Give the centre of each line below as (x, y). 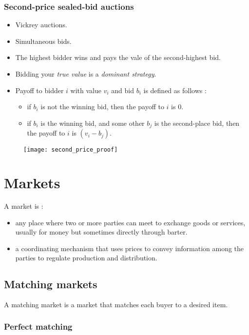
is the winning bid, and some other (93, 123)
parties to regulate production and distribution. (86, 258)
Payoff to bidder (39, 90)
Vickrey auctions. (41, 25)
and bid (123, 90)
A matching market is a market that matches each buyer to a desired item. (116, 305)
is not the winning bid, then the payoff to (102, 107)
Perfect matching (38, 326)
